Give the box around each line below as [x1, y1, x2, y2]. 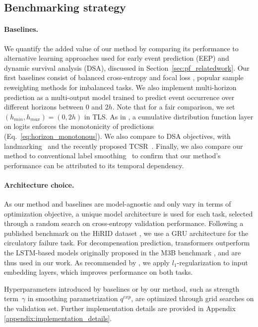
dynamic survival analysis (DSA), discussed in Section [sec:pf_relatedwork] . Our [4, 62, 250, 73]
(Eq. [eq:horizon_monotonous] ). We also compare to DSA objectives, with [4, 130, 231, 141]
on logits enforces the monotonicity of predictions [4, 121, 154, 131]
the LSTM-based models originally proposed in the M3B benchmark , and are [4, 247, 241, 258]
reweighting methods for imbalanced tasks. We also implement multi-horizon [4, 82, 237, 92]
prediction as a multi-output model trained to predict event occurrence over [4, 92, 235, 102]
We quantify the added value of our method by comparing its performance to [4, 43, 239, 53]
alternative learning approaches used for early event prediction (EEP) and [4, 53, 229, 63]
